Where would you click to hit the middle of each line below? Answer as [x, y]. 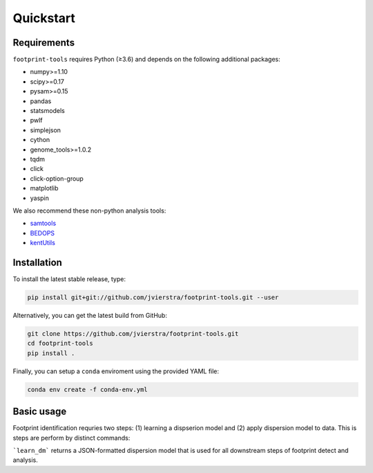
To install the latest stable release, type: [69, 279]
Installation [37, 262]
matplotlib [44, 188]
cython [40, 140]
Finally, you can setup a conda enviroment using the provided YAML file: [116, 371]
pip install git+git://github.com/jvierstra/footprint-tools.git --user [153, 297]
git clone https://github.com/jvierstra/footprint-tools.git [133, 333]
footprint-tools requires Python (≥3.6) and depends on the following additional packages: [147, 60]
